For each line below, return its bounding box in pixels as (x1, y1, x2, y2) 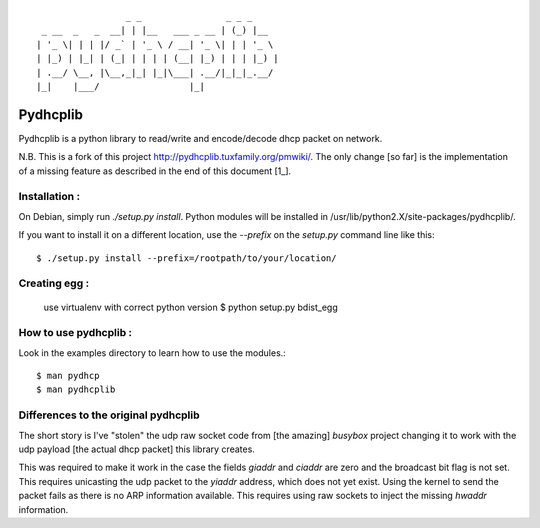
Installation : (18, 190, 80, 204)
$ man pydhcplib (36, 384, 116, 395)
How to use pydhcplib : (18, 326, 133, 340)
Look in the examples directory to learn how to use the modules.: (18, 346, 287, 359)
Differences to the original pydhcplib (18, 408, 200, 422)
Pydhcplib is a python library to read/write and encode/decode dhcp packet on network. (18, 132, 383, 144)
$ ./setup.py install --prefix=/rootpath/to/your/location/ (36, 252, 337, 264)
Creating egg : (18, 276, 90, 290)
